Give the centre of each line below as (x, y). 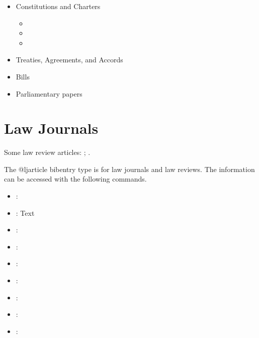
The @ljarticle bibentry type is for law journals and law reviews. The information (129, 169)
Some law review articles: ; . (47, 152)
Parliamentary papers (49, 93)
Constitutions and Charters (58, 6)
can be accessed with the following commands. (75, 179)
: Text (25, 213)
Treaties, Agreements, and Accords (69, 60)
